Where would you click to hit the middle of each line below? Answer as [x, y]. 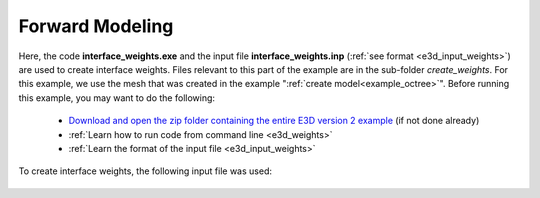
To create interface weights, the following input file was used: [145, 171]
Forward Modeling [96, 26]
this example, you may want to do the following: [116, 97]
